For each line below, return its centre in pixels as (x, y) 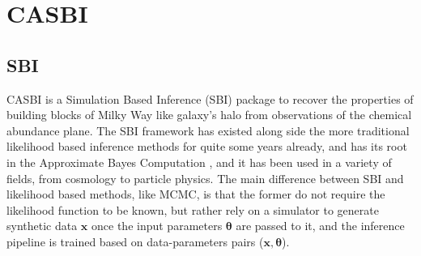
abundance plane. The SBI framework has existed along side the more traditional (208, 130)
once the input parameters (157, 226)
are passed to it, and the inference (320, 226)
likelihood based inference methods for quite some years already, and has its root (207, 146)
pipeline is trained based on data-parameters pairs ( (135, 241)
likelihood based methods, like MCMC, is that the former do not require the (196, 194)
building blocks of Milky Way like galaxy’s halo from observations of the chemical (209, 115)
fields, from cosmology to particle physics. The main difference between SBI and (205, 178)
